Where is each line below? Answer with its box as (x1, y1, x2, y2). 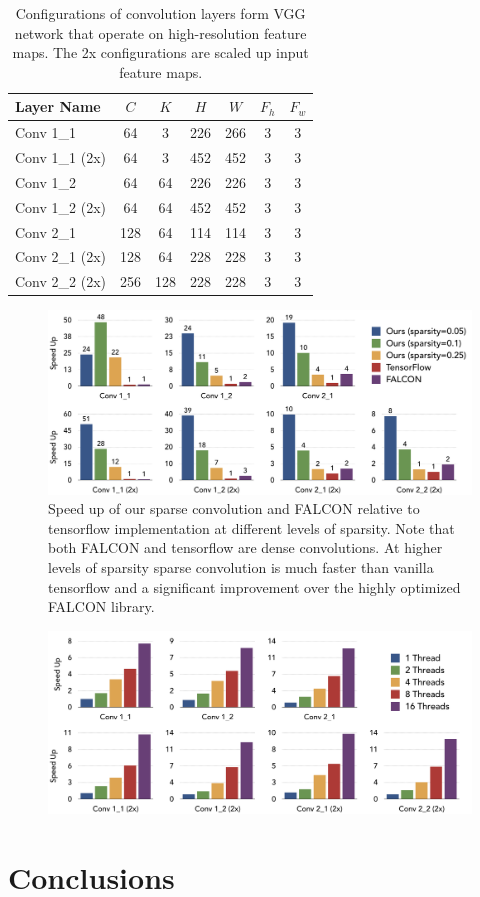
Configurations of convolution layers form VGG (15, 3, 306, 23)
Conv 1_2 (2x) (15, 196, 106, 217)
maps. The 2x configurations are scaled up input (12, 42, 309, 63)
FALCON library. (48, 596, 155, 617)
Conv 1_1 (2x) (15, 147, 106, 168)
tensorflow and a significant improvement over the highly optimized (48, 576, 461, 597)
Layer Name (15, 96, 101, 117)
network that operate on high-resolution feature (14, 22, 307, 43)
